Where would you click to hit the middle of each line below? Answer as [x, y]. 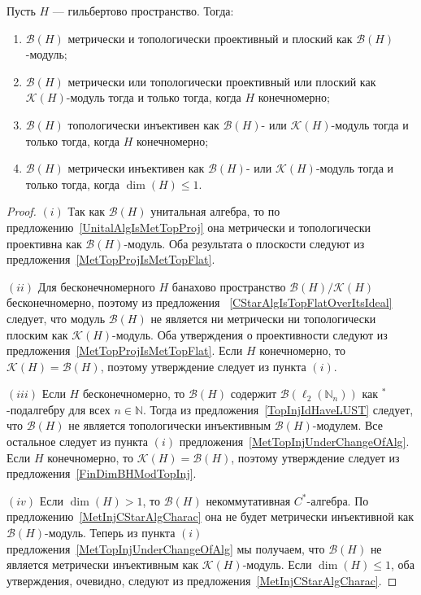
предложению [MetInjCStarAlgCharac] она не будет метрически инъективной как [210, 516]
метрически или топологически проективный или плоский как [222, 81]
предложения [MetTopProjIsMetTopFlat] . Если [125, 350]
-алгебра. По [338, 500]
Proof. [22, 211]
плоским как [37, 334]
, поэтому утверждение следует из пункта [203, 366]
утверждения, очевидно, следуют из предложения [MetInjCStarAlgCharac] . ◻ [202, 580]
